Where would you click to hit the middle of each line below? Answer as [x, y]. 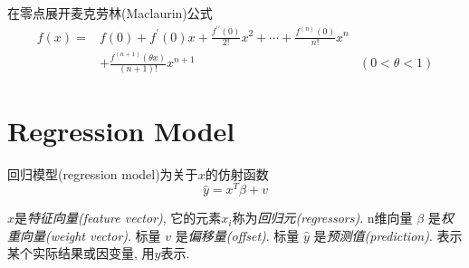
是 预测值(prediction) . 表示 [388, 235]
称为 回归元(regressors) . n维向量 [322, 218]
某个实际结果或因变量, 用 [81, 253]
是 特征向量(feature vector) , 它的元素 [118, 218]
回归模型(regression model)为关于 [103, 173]
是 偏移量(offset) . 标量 [237, 235]
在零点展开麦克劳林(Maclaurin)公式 [110, 13]
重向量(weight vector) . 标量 [84, 235]
